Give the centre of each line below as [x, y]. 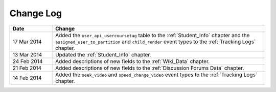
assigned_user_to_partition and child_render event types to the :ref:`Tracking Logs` [156, 42]
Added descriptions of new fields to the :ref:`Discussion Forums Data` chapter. [150, 68]
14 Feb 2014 [27, 78]
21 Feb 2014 [27, 68]
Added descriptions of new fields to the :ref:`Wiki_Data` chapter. [133, 61]
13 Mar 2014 [27, 54]
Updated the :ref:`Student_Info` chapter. [103, 54]
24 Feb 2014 [28, 61]
